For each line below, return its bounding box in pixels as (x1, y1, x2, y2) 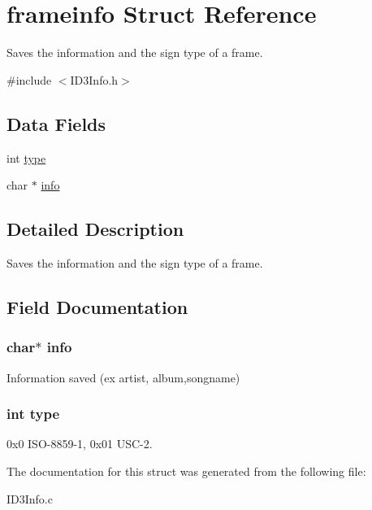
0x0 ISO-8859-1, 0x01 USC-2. (6, 435, 153, 452)
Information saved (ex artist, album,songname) (6, 368, 240, 386)
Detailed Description (6, 216, 184, 242)
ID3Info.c (6, 490, 53, 507)
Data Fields (6, 111, 106, 136)
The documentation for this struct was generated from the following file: (6, 462, 366, 479)
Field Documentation (6, 294, 188, 319)
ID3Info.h (70, 71, 119, 88)
